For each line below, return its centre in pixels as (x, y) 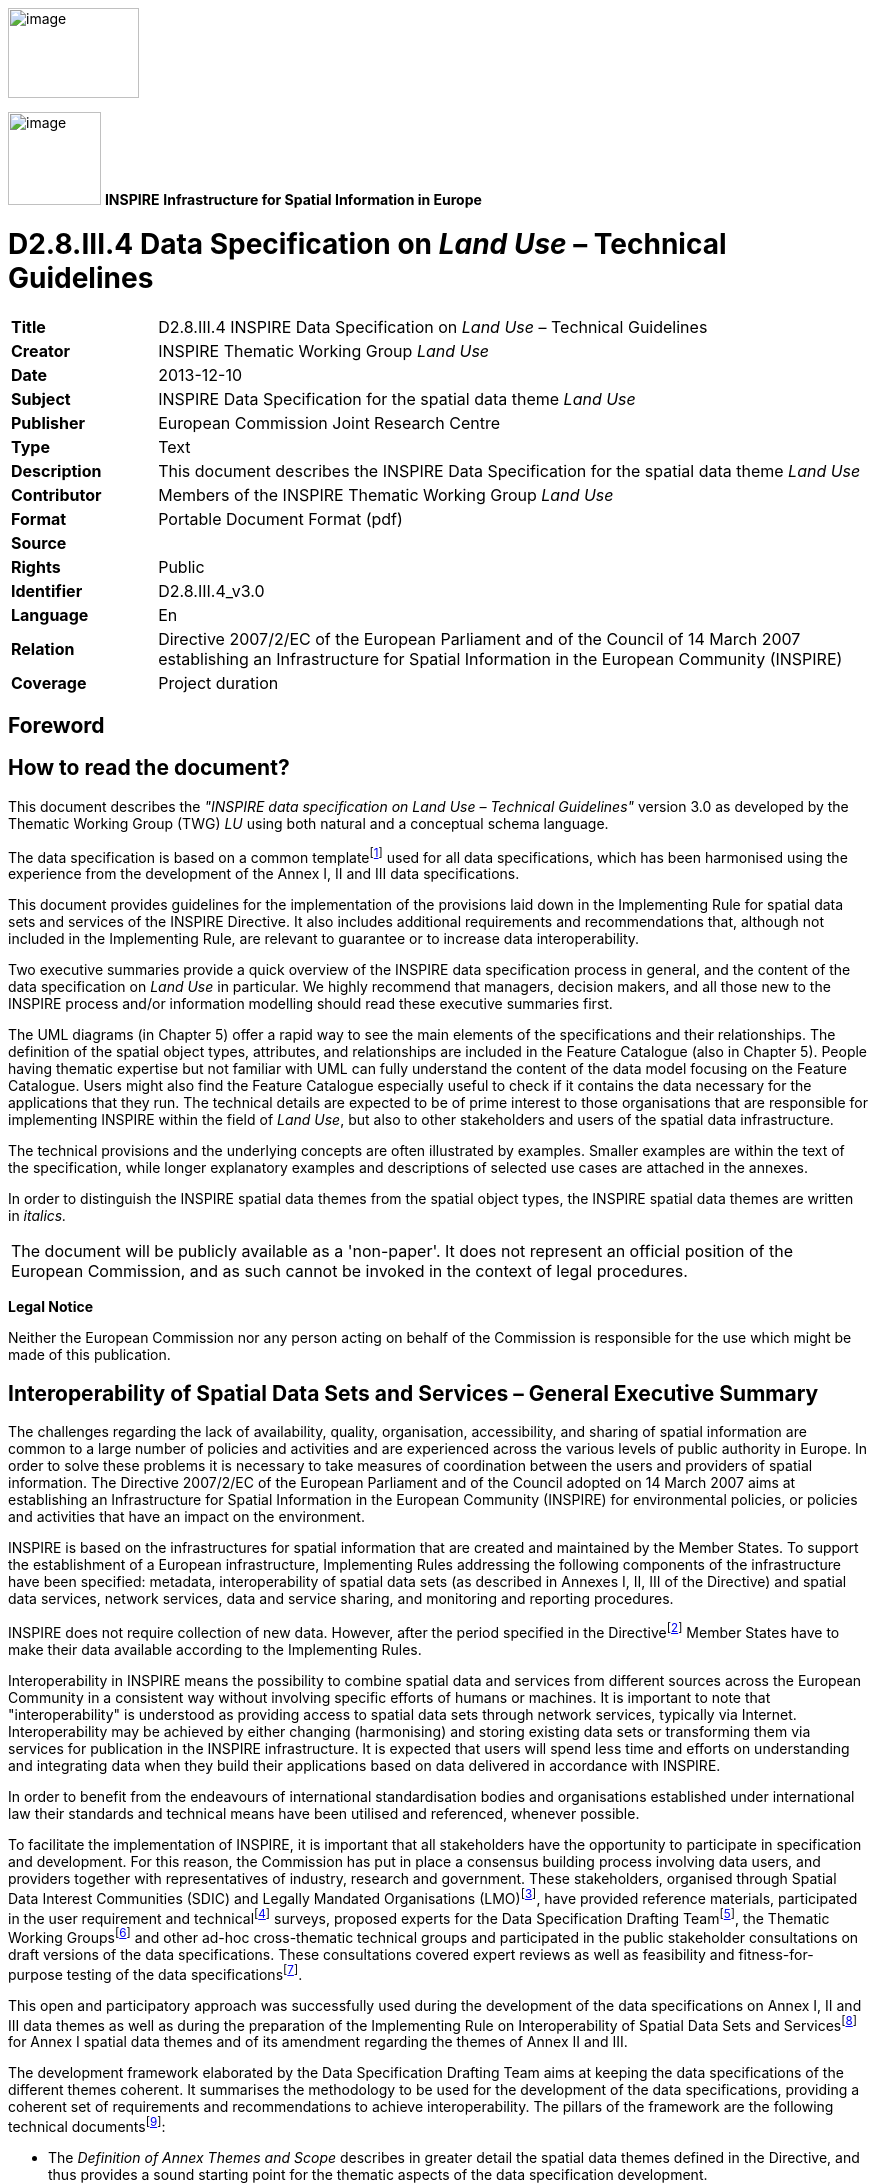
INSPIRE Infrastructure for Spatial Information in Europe (293, 199)
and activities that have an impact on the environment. (186, 1517)
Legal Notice (51, 1307)
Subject (41, 398)
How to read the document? (149, 768)
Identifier (47, 590)
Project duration (218, 682)
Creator (40, 350)
